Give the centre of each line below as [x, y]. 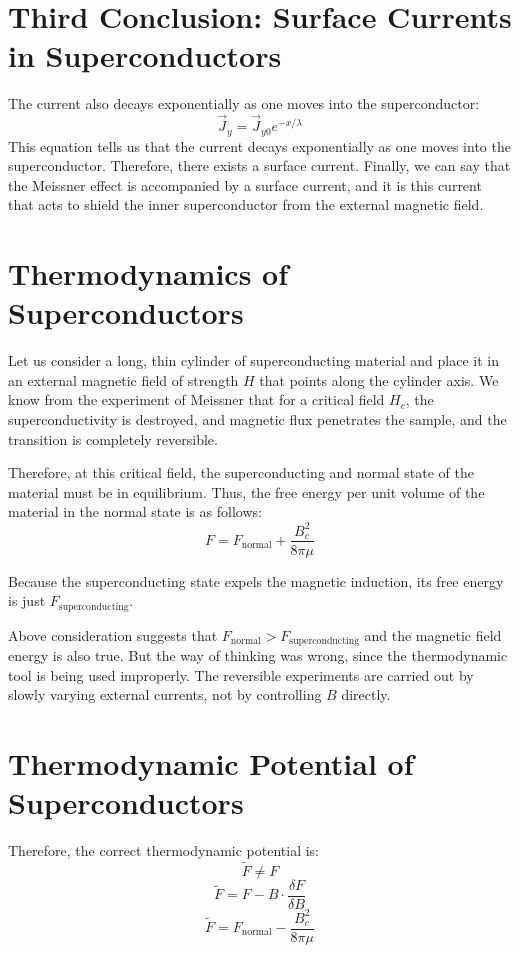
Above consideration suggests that [113, 634]
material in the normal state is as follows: [135, 511]
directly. [366, 694]
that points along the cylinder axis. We [379, 379]
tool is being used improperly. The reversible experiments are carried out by [241, 674]
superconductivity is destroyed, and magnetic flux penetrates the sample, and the [257, 419]
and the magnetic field [433, 634]
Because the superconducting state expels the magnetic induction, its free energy [256, 580]
